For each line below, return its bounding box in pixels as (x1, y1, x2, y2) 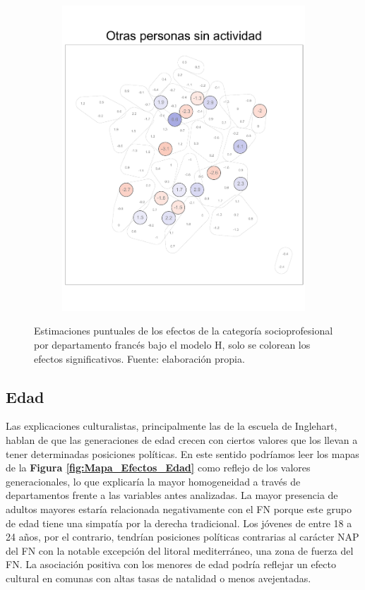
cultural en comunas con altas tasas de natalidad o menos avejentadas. (6, 570, 311, 585)
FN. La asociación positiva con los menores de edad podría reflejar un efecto (6, 557, 336, 572)
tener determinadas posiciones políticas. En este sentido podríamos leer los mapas (6, 446, 359, 461)
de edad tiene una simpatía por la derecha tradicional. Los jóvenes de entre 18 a (6, 515, 352, 530)
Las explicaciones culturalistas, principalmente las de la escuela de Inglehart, (6, 419, 337, 433)
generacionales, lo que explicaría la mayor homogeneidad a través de (6, 474, 301, 488)
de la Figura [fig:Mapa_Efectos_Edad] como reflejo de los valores (6, 460, 311, 475)
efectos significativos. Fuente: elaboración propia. (34, 351, 245, 366)
